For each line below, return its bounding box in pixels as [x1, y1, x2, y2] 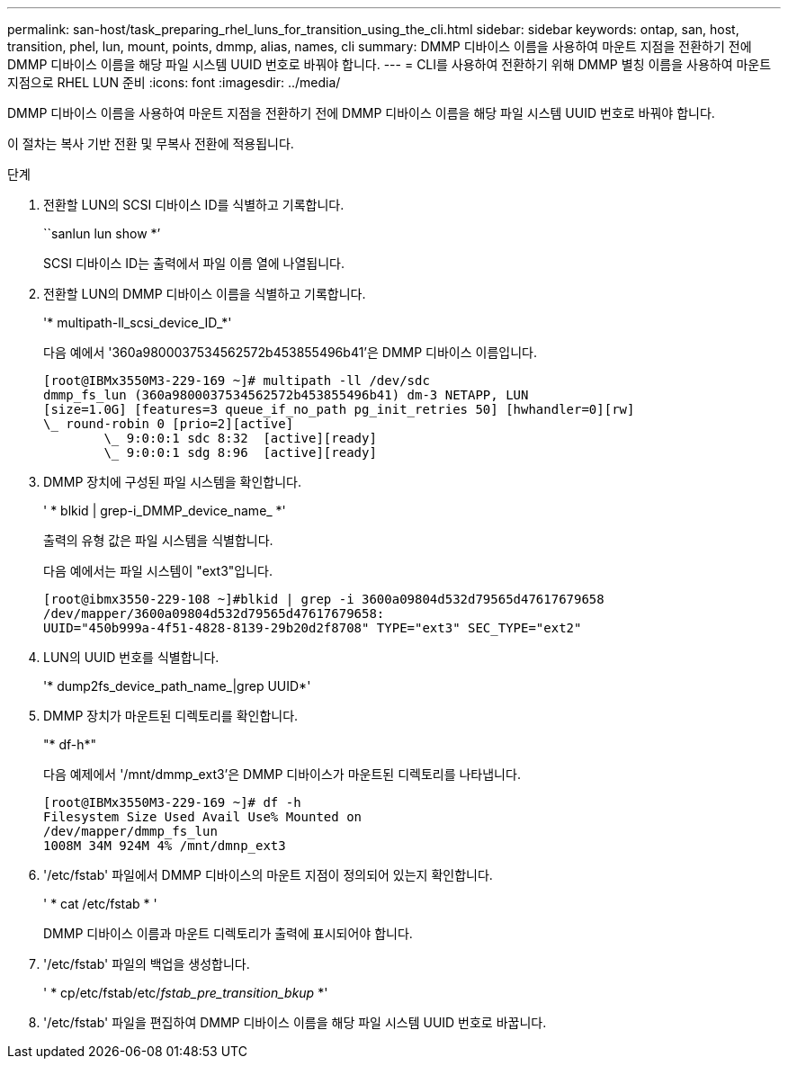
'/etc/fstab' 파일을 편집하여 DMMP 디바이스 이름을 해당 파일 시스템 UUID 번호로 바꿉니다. [43, 1015, 547, 1030]
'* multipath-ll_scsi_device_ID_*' [43, 315, 232, 330]
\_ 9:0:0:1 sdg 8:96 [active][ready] [103, 445, 377, 460]
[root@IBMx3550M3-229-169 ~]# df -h [43, 795, 301, 810]
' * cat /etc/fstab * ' [43, 896, 157, 911]
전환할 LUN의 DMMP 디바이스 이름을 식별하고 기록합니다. [43, 286, 366, 301]
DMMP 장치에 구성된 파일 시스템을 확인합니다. [43, 474, 302, 489]
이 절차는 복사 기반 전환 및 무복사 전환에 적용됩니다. [7, 136, 294, 151]
